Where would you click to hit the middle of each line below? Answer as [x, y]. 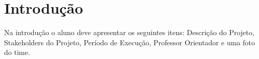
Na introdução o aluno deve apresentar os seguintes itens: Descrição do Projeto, [129, 32]
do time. [17, 52]
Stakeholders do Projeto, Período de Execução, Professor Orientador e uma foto [129, 42]
